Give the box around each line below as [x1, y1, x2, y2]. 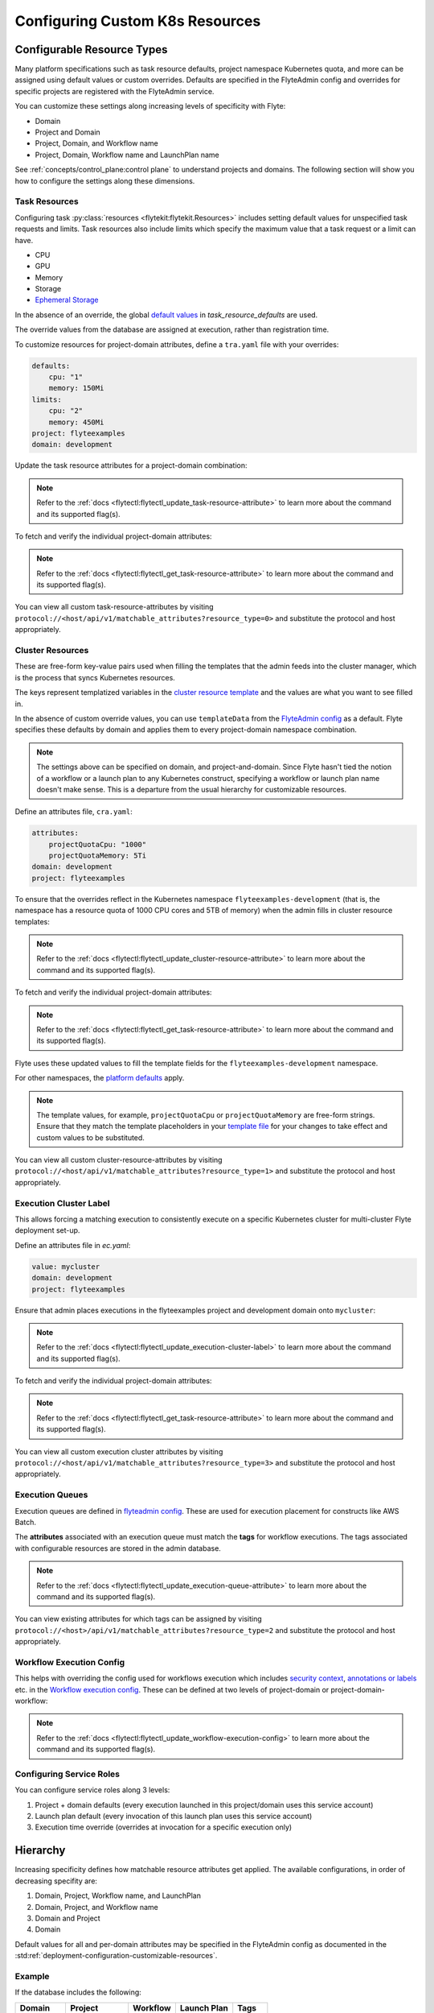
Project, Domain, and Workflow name [35, 138, 158, 148]
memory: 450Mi [48, 417, 104, 427]
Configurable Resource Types [14, 43, 168, 56]
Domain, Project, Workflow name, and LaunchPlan [35, 1891, 201, 1900]
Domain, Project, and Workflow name [35, 1902, 158, 1912]
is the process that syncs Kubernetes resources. [14, 672, 176, 682]
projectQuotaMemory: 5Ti [48, 851, 147, 861]
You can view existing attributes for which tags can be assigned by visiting [14, 1614, 262, 1624]
